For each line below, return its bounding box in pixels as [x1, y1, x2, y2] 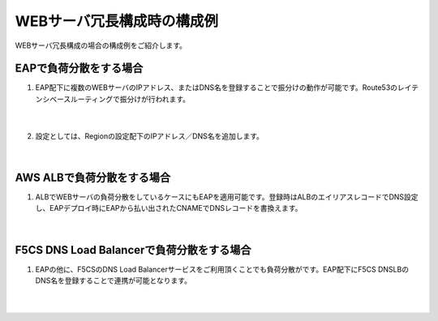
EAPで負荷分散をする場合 [15, 62, 144, 75]
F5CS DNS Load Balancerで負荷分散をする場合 [15, 243, 251, 257]
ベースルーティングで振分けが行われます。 [49, 94, 191, 104]
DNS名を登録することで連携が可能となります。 [35, 276, 192, 285]
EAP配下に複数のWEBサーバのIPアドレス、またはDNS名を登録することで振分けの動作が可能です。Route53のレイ [35, 83, 412, 92]
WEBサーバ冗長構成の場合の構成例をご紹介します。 [15, 41, 187, 50]
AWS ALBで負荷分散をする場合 [15, 170, 171, 184]
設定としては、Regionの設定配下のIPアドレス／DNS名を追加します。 [35, 131, 264, 141]
